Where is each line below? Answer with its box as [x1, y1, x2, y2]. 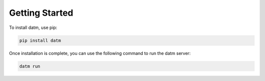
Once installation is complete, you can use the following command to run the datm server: [9, 50, 191, 56]
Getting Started [9, 7, 74, 18]
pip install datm [19, 37, 61, 43]
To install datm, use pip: [9, 25, 57, 30]
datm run [19, 63, 41, 69]
